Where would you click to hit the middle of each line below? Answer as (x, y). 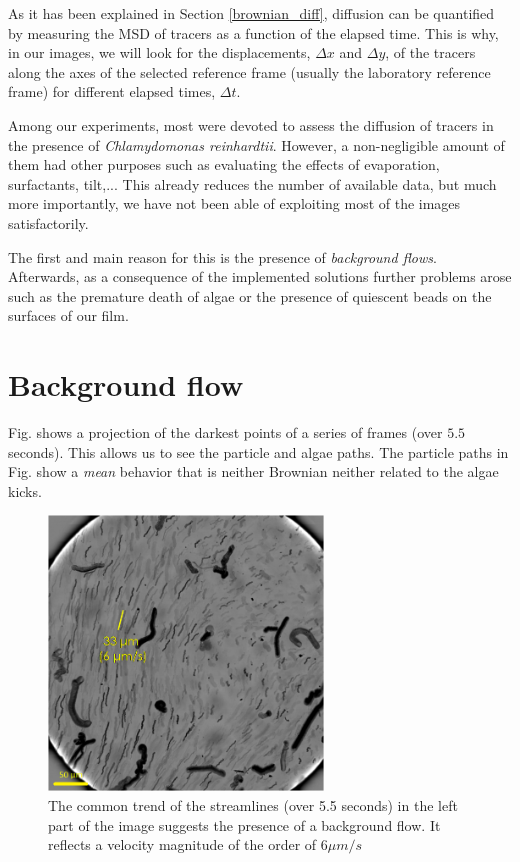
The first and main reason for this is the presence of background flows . (222, 256)
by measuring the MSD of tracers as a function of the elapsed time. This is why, (253, 32)
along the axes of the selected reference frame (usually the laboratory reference (249, 71)
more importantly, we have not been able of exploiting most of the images (234, 203)
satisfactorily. (48, 222)
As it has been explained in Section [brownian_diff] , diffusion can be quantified (251, 13)
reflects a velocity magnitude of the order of (182, 844)
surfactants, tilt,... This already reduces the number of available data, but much (252, 183)
